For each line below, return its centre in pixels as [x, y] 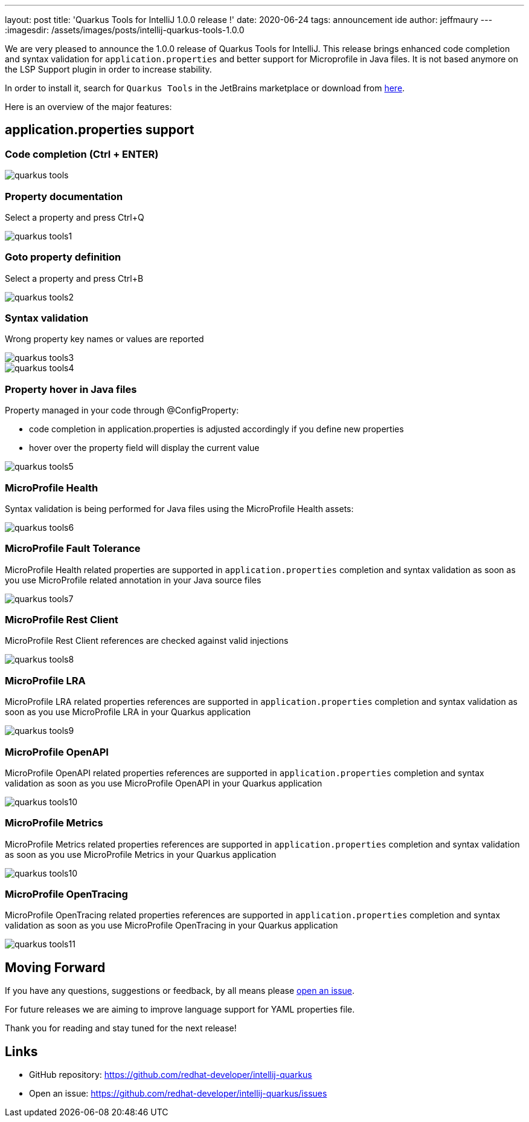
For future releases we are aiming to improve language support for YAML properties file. [180, 1010]
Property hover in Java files [71, 389]
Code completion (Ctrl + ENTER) [82, 154]
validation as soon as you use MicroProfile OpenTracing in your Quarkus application [172, 926]
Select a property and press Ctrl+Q [75, 217]
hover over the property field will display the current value [144, 448]
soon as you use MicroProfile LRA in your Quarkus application [128, 712]
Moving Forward [55, 967]
